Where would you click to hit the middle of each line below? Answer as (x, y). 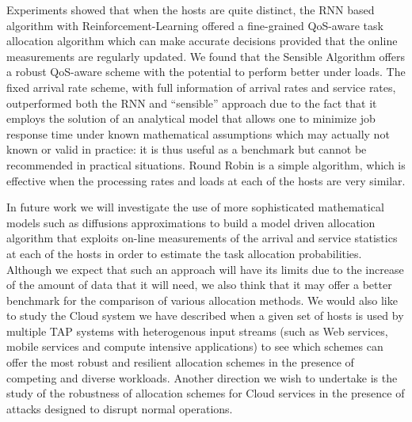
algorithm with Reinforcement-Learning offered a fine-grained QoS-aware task (195, 25)
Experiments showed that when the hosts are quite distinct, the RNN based (191, 10)
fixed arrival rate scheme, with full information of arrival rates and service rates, (201, 87)
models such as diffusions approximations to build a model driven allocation (191, 222)
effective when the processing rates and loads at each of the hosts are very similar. (206, 180)
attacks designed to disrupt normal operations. (120, 408)
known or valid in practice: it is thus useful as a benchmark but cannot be (187, 149)
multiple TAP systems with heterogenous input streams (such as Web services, (197, 331)
